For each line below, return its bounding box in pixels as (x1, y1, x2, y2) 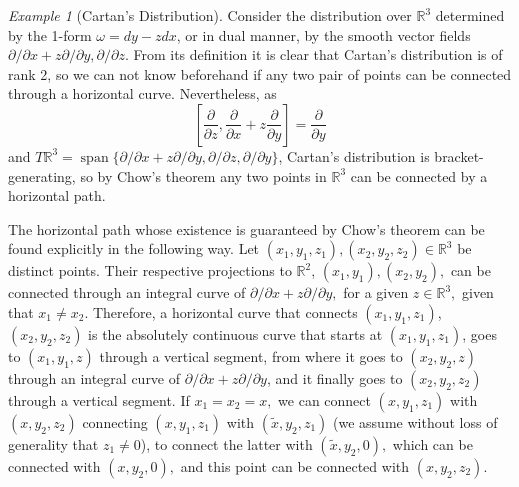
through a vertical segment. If (8, 389, 190, 410)
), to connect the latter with (140, 433, 313, 454)
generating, (8, 165, 76, 186)
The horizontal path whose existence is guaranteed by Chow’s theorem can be (8, 218, 485, 239)
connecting (82, 411, 148, 432)
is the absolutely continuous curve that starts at (88, 323, 383, 344)
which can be (392, 433, 473, 454)
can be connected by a (350, 165, 488, 186)
